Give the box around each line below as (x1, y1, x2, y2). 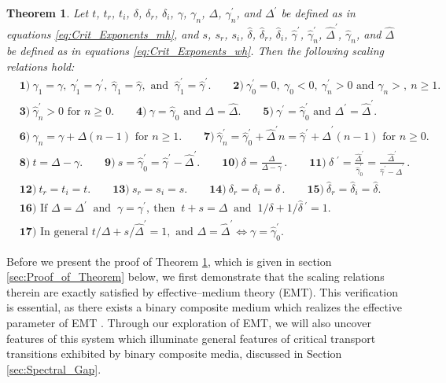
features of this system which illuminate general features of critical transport (6, 330, 376, 346)
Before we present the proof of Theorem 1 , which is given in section (6, 252, 332, 269)
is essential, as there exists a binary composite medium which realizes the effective (6, 299, 403, 315)
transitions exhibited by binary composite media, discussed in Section (6, 345, 342, 362)
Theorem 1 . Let (6, 5, 89, 20)
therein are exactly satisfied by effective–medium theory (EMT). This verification (6, 283, 398, 300)
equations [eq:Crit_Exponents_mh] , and (6, 25, 199, 42)
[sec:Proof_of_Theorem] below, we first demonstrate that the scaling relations (6, 268, 385, 285)
